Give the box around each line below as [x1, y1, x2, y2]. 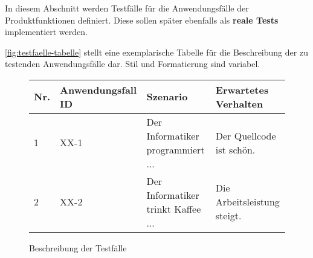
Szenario [146, 89, 188, 104]
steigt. [215, 208, 242, 223]
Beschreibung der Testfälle [29, 241, 127, 254]
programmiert [146, 142, 205, 156]
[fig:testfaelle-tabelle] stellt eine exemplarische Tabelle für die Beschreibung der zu [5, 45, 308, 58]
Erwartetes [215, 82, 269, 97]
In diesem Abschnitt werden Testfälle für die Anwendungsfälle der [5, 2, 249, 14]
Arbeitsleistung [215, 195, 280, 209]
